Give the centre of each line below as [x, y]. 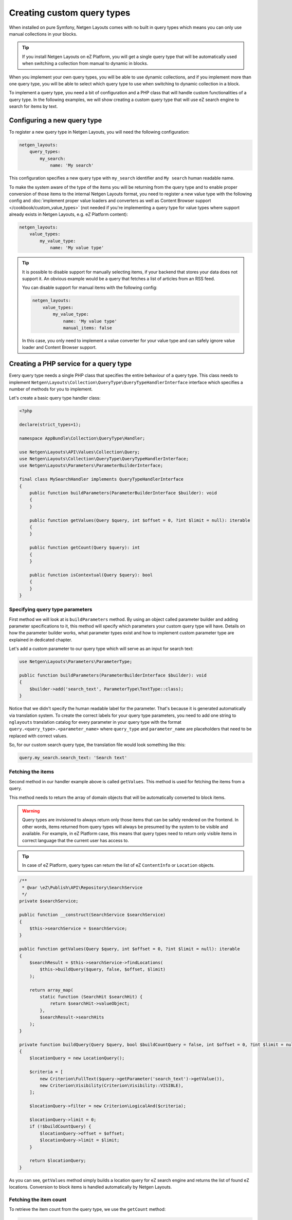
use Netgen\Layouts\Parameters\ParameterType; [76, 662]
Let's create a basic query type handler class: [55, 398]
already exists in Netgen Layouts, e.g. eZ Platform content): [69, 214]
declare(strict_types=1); [50, 425]
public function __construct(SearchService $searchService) [92, 915]
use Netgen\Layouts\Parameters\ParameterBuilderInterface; [91, 466]
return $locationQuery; [58, 1161]
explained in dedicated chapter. [41, 640]
